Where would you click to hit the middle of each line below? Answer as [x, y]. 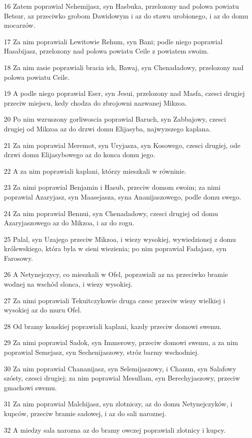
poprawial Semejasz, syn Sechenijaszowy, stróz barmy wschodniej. [101, 352]
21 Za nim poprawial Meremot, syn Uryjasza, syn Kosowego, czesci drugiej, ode [122, 145]
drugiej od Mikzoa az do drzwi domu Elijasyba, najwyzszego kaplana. [108, 128]
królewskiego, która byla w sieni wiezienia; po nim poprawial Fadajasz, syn [115, 248]
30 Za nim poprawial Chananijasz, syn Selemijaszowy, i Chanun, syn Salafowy [120, 368]
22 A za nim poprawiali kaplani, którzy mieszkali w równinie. [95, 171]
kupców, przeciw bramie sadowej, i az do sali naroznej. [85, 413]
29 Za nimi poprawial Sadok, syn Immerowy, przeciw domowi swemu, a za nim [121, 342]
